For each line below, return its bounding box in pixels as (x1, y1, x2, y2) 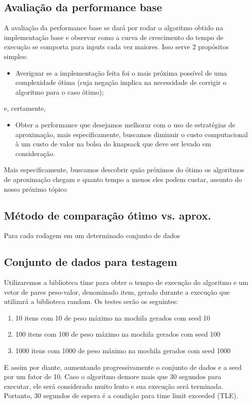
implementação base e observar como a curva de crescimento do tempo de (4, 32, 224, 42)
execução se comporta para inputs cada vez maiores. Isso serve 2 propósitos (4, 41, 229, 52)
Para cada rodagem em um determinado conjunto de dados (4, 230, 180, 241)
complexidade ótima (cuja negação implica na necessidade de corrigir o (15, 77, 227, 87)
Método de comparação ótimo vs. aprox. (4, 207, 211, 222)
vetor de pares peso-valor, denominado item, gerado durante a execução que (4, 286, 230, 297)
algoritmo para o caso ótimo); (15, 86, 104, 97)
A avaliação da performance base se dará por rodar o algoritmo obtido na (4, 22, 223, 33)
